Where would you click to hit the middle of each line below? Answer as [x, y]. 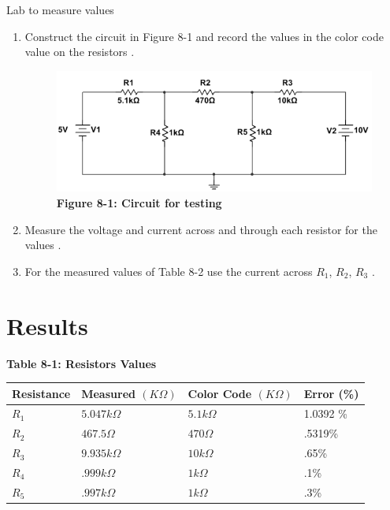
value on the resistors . [80, 52]
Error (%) [331, 393]
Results [47, 325]
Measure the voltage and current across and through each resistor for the [201, 229]
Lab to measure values [60, 9]
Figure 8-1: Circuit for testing [139, 203]
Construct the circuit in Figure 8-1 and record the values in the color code [204, 36]
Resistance [41, 393]
